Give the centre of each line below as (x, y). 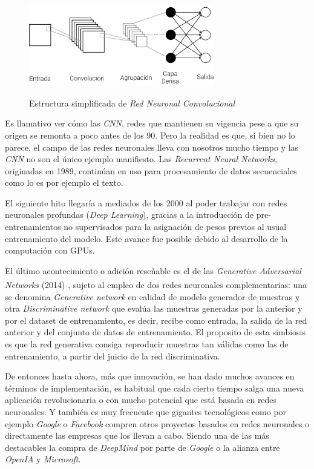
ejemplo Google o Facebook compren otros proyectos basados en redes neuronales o (157, 423)
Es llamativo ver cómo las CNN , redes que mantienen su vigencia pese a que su (152, 123)
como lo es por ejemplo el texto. (64, 182)
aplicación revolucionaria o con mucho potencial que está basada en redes (141, 400)
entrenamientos (33, 227)
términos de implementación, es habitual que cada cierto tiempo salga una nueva (155, 388)
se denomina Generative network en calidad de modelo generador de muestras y (152, 296)
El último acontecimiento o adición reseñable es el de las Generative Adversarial (153, 270)
